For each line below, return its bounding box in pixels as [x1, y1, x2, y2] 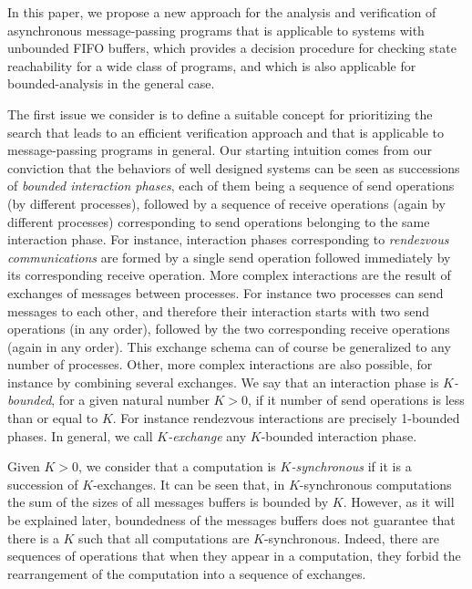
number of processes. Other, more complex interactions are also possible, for [7, 355, 433, 374]
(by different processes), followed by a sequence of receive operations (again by [7, 193, 446, 212]
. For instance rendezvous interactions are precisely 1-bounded [112, 408, 460, 428]
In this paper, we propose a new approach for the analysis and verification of [7, 3, 436, 21]
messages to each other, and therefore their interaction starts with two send [7, 301, 430, 320]
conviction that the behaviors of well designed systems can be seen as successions [7, 158, 460, 177]
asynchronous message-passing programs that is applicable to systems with [7, 20, 425, 39]
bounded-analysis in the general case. [7, 74, 215, 93]
